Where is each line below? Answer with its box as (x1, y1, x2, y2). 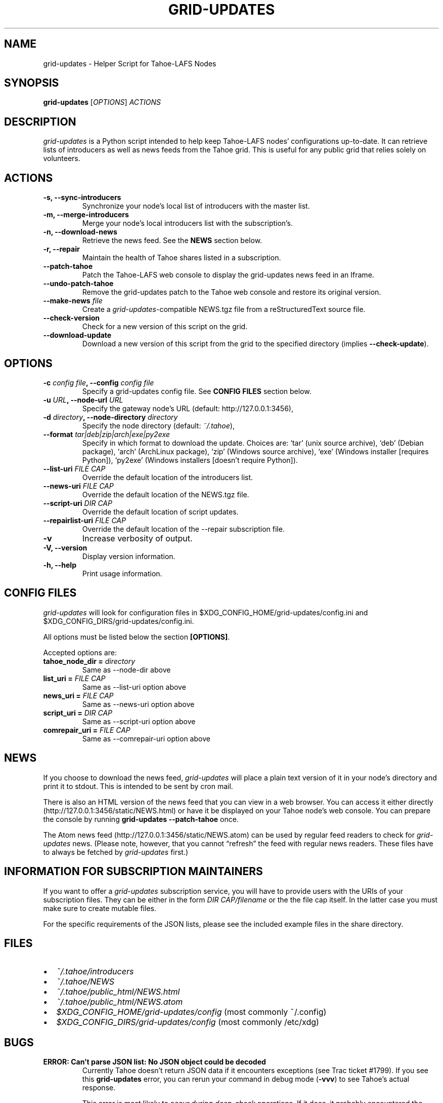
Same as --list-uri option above (82, 682, 186, 691)
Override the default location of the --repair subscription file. (82, 524, 285, 533)
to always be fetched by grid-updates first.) (43, 847, 189, 856)
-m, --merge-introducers (43, 210, 129, 219)
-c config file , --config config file (43, 378, 154, 387)
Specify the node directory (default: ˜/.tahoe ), (82, 421, 235, 430)
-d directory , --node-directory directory (43, 412, 178, 421)
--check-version (43, 313, 100, 323)
